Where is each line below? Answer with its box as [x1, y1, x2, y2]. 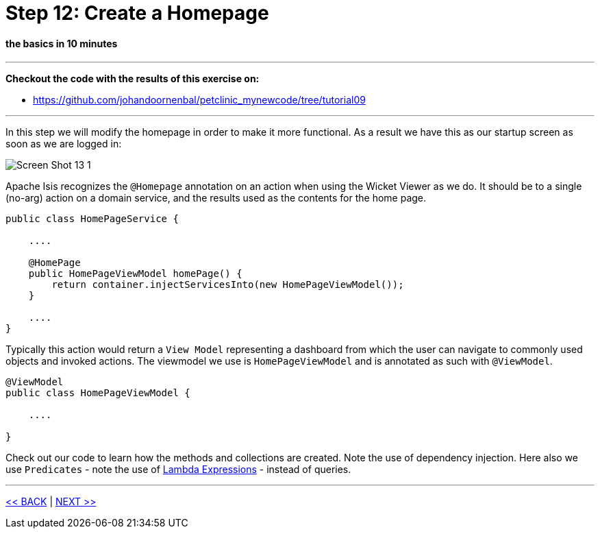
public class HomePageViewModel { [5, 387, 190, 399]
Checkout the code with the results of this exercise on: [5, 73, 260, 85]
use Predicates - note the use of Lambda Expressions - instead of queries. [5, 463, 351, 476]
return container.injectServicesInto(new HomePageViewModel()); [51, 279, 404, 291]
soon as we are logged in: [5, 138, 122, 150]
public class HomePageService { [5, 213, 179, 225]
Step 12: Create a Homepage [5, 1, 269, 25]
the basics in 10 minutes [5, 37, 118, 49]
